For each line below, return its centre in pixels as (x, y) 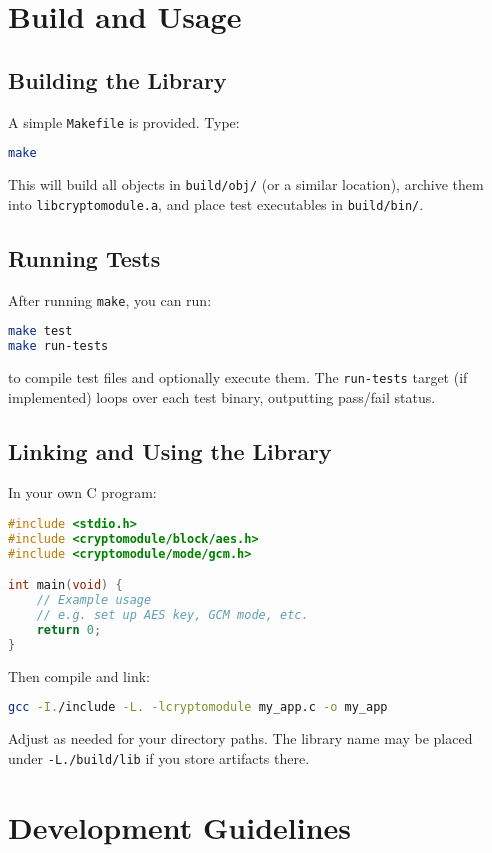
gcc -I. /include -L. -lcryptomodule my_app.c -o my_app (198, 707)
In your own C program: (82, 492)
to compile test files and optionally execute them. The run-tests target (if (238, 377)
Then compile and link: (79, 675)
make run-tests (58, 346)
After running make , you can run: (110, 299)
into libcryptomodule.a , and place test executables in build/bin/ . (216, 203)
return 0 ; (69, 629)
